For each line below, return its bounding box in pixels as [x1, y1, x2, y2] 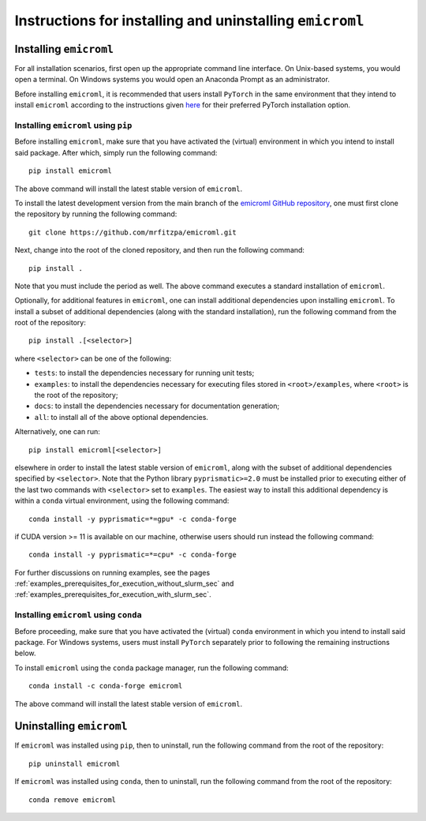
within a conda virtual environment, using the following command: [14, 496, 230, 505]
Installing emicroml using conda [14, 609, 142, 620]
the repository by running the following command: [14, 209, 177, 219]
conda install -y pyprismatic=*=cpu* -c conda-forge [28, 550, 237, 560]
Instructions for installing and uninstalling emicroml [14, 12, 364, 29]
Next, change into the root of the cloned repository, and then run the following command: [14, 246, 305, 255]
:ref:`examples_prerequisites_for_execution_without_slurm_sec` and [14, 579, 234, 588]
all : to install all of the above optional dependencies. [34, 412, 209, 422]
